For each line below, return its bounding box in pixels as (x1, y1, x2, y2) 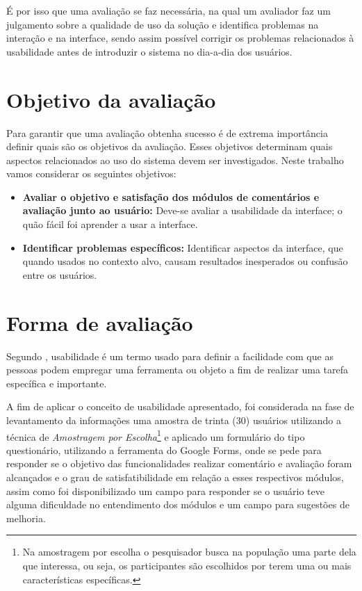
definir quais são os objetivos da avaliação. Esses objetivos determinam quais (6, 139, 333, 154)
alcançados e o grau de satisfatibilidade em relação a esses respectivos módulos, (6, 469, 344, 484)
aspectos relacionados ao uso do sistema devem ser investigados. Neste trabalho (6, 152, 344, 167)
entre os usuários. (22, 267, 97, 282)
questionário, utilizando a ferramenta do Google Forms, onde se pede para (6, 442, 322, 457)
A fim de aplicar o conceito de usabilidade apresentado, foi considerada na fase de (6, 399, 354, 414)
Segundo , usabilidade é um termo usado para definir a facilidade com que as (6, 348, 334, 363)
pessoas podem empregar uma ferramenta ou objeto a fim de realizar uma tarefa (6, 362, 349, 377)
